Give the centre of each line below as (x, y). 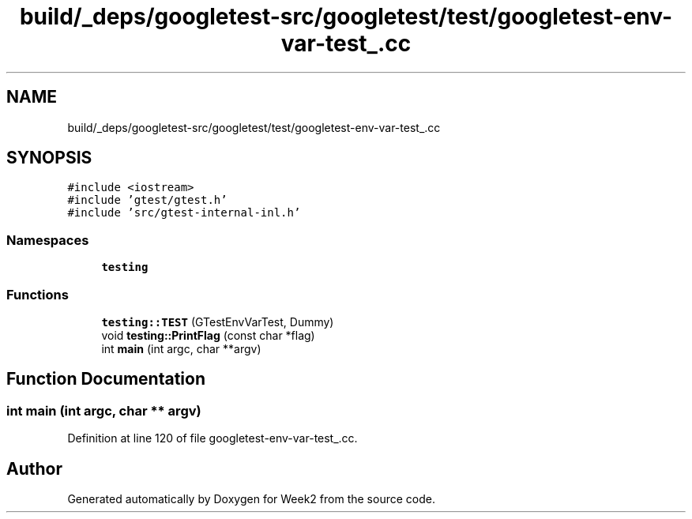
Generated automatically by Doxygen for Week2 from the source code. (251, 499)
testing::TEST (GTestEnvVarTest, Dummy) (218, 322)
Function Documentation (106, 379)
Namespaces (48, 240)
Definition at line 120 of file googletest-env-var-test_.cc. (212, 438)
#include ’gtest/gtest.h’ (147, 200)
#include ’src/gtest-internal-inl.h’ (184, 213)
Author (34, 468)
